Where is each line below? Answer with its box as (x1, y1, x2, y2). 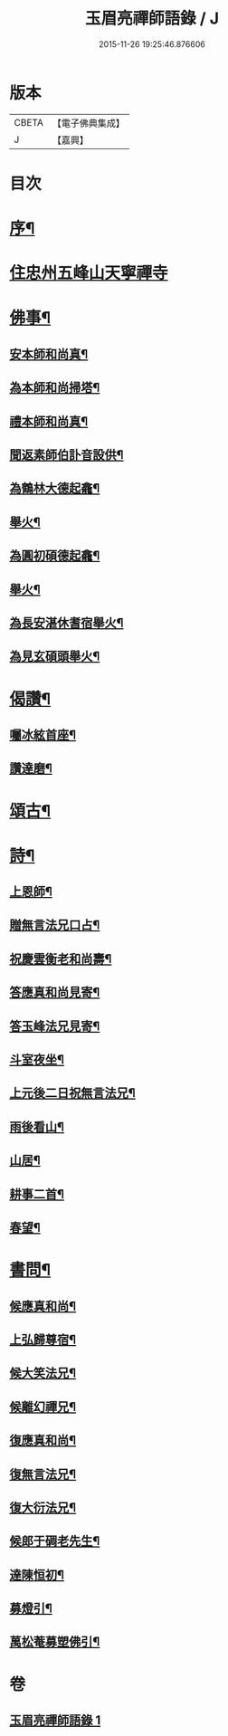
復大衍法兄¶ (9, 1500, 77, 1515)
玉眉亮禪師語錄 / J (84, 8, 220, 29)
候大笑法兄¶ (9, 1366, 77, 1381)
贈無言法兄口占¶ (9, 918, 100, 933)
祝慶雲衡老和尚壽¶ (9, 951, 112, 967)
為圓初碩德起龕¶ (9, 548, 100, 564)
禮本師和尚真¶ (9, 414, 89, 429)
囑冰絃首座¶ (9, 727, 77, 742)
